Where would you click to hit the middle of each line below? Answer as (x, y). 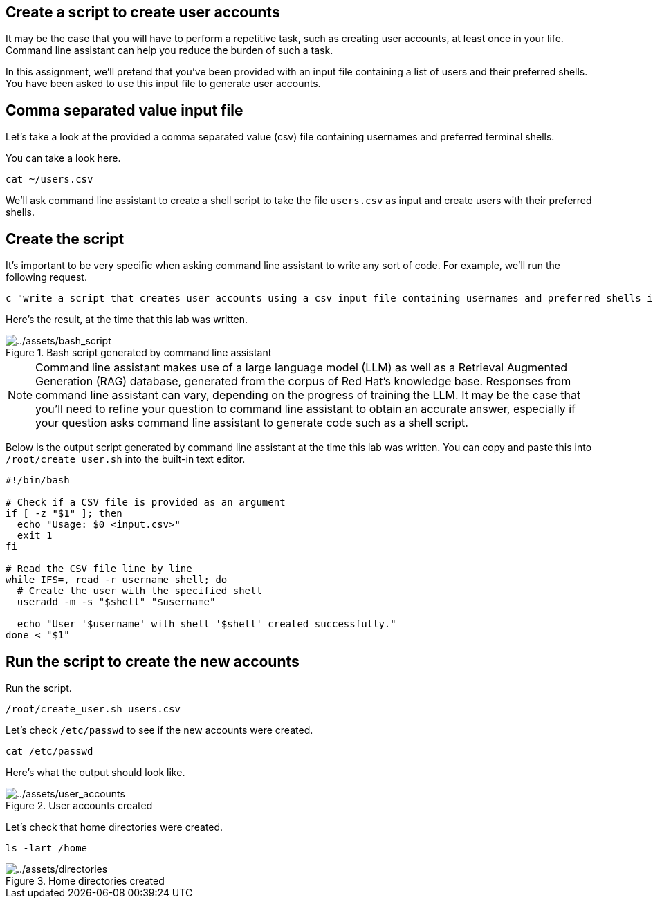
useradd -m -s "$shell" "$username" (116, 602)
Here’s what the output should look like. (95, 772)
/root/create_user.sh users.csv (93, 709)
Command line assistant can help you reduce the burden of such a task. (169, 50)
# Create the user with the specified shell (139, 591)
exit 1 (35, 536)
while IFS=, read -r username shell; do (117, 580)
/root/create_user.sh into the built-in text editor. (126, 459)
